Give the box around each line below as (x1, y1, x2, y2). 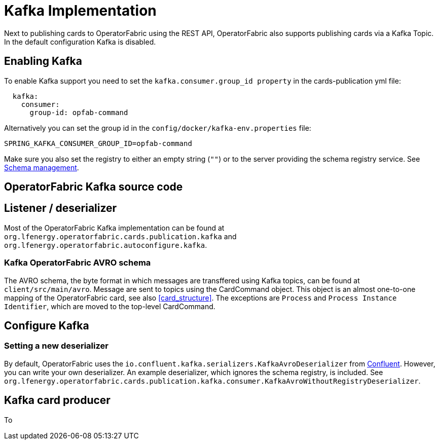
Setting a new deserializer (4, 341, 108, 351)
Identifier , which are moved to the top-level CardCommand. (4, 302, 215, 311)
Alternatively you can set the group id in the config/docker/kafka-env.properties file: (4, 123, 311, 132)
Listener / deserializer (4, 202, 117, 215)
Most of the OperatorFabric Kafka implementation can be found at (4, 223, 225, 232)
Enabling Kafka (4, 55, 82, 68)
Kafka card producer (4, 394, 111, 407)
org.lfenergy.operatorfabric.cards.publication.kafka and (4, 232, 237, 241)
